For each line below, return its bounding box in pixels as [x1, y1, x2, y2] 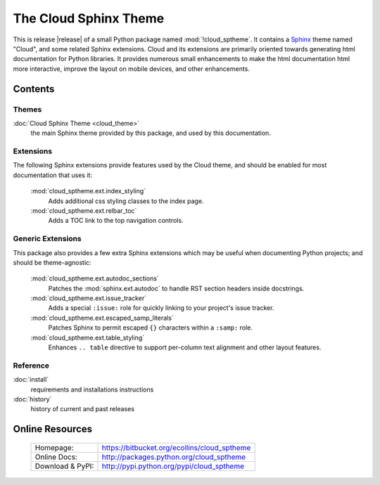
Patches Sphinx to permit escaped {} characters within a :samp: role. [48, 323, 253, 332]
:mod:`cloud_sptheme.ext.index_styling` [30, 187, 146, 195]
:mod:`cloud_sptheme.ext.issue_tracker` [30, 294, 147, 302]
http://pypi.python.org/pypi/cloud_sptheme [101, 461, 245, 471]
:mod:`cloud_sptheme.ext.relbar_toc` [30, 206, 137, 214]
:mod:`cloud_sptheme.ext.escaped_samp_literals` [30, 313, 174, 322]
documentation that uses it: [13, 171, 93, 179]
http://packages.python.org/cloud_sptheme [101, 452, 246, 462]
